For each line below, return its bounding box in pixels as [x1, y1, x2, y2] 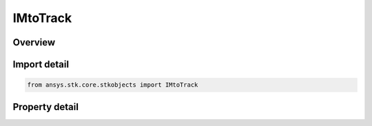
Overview [12, 36, 56, 48]
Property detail [12, 101, 79, 113]
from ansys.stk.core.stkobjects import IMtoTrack [27, 81, 198, 89]
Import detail [12, 59, 69, 70]
